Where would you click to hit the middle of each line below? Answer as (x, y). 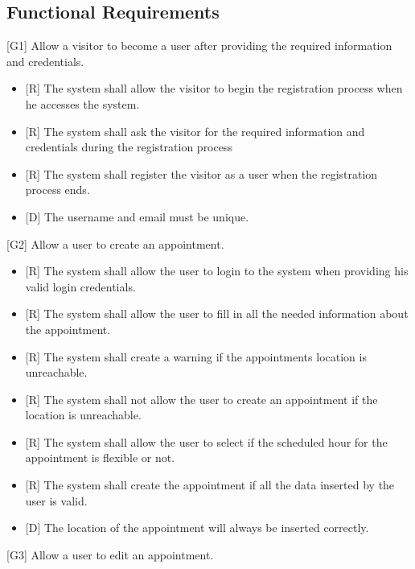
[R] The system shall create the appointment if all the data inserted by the (210, 485)
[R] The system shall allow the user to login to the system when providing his (217, 271)
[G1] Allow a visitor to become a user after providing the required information (199, 45)
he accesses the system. (82, 103)
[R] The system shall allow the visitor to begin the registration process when (214, 88)
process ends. (58, 190)
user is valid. (56, 500)
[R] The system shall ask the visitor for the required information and (195, 131)
